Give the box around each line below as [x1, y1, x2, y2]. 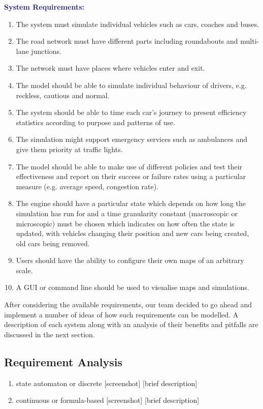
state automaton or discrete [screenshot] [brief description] [16, 377, 198, 388]
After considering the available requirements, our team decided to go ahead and [4, 299, 252, 310]
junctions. [31, 45, 61, 56]
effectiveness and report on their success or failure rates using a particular [16, 171, 246, 182]
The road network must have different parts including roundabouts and [16, 36, 238, 46]
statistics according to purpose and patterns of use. [16, 116, 176, 127]
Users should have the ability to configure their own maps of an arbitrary [16, 255, 244, 266]
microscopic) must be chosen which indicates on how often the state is [16, 218, 235, 228]
